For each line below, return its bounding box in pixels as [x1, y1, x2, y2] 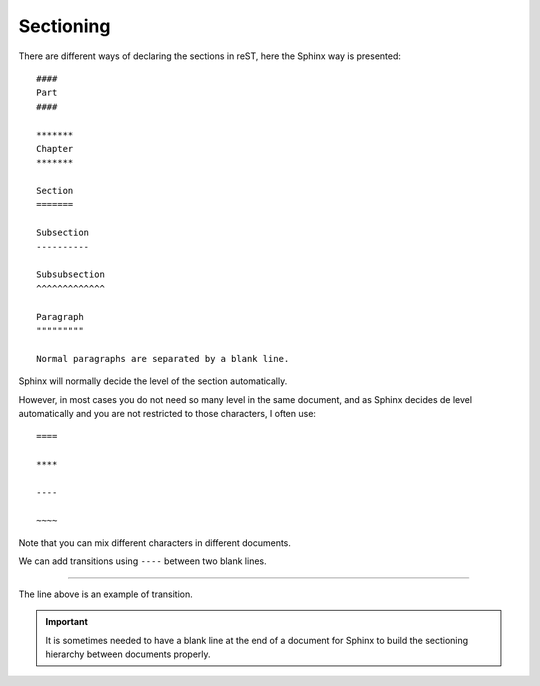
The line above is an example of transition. [18, 588, 194, 600]
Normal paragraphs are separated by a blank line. [36, 353, 290, 364]
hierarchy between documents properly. [45, 648, 211, 660]
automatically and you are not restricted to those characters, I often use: [18, 407, 317, 419]
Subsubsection [36, 269, 105, 280]
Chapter [36, 143, 74, 154]
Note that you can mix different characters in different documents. [18, 537, 292, 549]
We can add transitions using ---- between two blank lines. [18, 555, 267, 567]
